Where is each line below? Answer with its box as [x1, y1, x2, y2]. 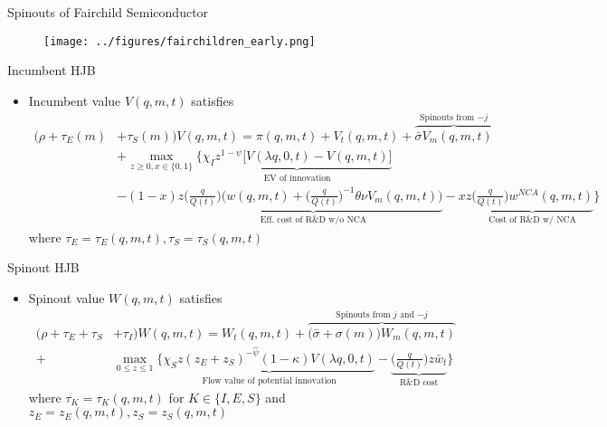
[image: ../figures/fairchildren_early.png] [43, 34, 316, 48]
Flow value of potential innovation [202, 375, 337, 385]
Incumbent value [28, 90, 121, 109]
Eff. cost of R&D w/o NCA [260, 214, 367, 224]
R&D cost [399, 378, 439, 388]
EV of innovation [263, 173, 331, 183]
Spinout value [28, 288, 105, 307]
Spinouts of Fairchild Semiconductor [7, 3, 209, 21]
